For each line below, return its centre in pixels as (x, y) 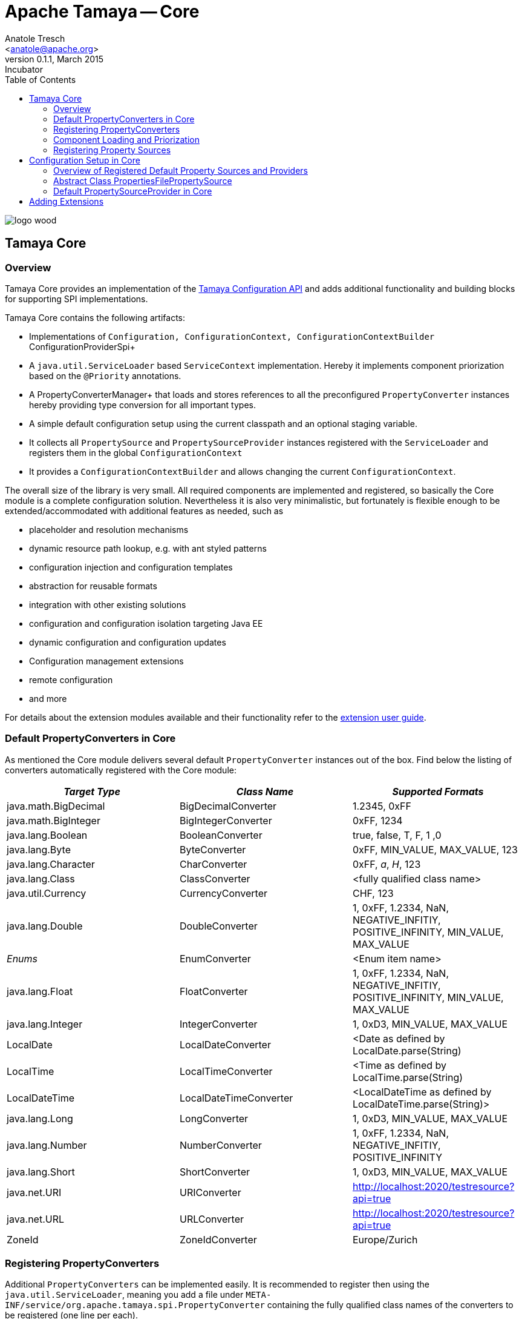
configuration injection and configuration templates (131, 567)
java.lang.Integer (45, 1024)
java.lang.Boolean (47, 835)
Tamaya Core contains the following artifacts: (95, 317)
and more (48, 698)
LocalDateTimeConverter (236, 1098)
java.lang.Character (51, 864)
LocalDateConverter (225, 1044)
